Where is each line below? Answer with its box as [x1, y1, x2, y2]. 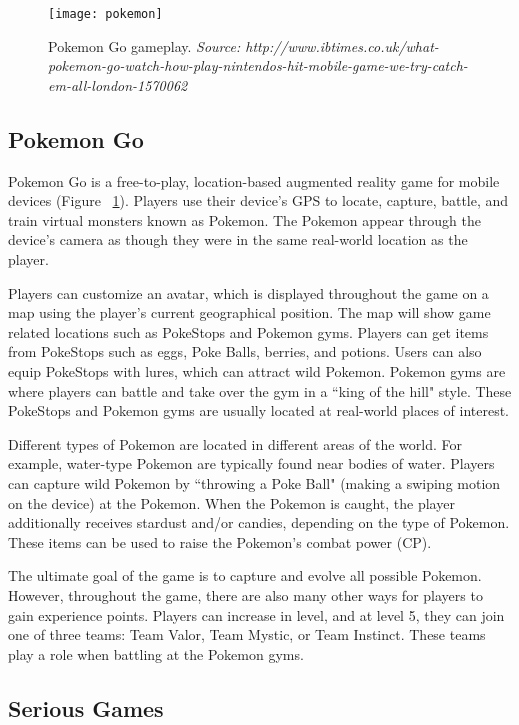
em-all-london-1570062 [48, 74, 188, 95]
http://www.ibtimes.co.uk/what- [245, 35, 439, 56]
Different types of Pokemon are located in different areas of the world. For [8, 433, 463, 454]
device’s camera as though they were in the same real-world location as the [8, 229, 468, 250]
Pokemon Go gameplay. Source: [48, 35, 241, 56]
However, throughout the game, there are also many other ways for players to [8, 584, 483, 605]
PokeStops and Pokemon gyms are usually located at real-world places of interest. [8, 400, 510, 421]
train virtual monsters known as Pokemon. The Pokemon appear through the [8, 209, 481, 230]
